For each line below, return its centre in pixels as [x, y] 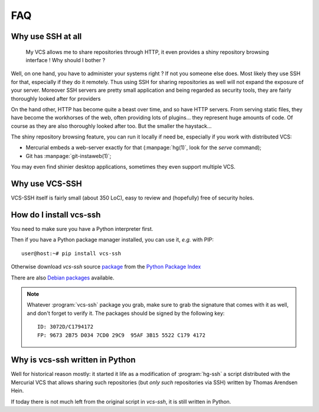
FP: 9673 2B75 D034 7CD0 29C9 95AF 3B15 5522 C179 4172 [122, 335]
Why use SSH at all [46, 36]
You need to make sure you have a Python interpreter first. [82, 229]
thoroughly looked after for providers [56, 98]
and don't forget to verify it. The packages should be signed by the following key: [126, 313]
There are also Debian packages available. [63, 278]
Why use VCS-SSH [46, 184]
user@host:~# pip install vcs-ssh [71, 253]
